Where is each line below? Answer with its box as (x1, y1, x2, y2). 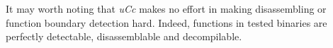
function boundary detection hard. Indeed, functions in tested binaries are (6, 15, 327, 30)
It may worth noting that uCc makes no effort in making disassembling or (6, 1, 327, 16)
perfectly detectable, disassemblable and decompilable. (6, 29, 242, 44)
